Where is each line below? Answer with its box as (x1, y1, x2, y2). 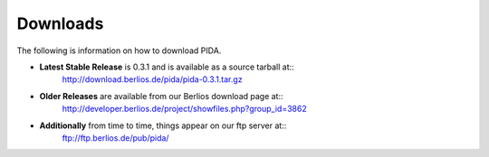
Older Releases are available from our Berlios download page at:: (39, 90, 284, 101)
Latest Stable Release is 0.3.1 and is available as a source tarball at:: (39, 61, 294, 72)
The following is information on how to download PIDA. (16, 45, 222, 56)
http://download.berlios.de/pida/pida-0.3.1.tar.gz (62, 74, 244, 85)
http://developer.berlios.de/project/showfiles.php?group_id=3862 (62, 104, 307, 115)
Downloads (16, 14, 104, 33)
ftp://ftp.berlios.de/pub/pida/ (62, 132, 169, 143)
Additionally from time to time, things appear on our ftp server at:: (39, 120, 287, 131)
